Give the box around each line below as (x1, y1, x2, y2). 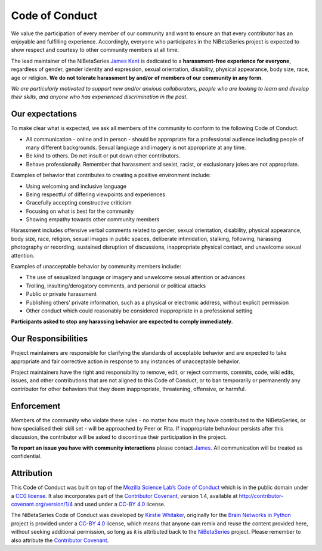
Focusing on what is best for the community (26, 208, 134, 215)
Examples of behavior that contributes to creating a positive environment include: (11, 172, 211, 179)
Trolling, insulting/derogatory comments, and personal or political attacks (26, 282, 206, 289)
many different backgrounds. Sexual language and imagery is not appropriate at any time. (26, 144, 246, 151)
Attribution (11, 468, 53, 478)
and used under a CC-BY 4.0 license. (74, 501, 166, 508)
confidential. (11, 453, 42, 460)
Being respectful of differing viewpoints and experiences (26, 191, 166, 198)
